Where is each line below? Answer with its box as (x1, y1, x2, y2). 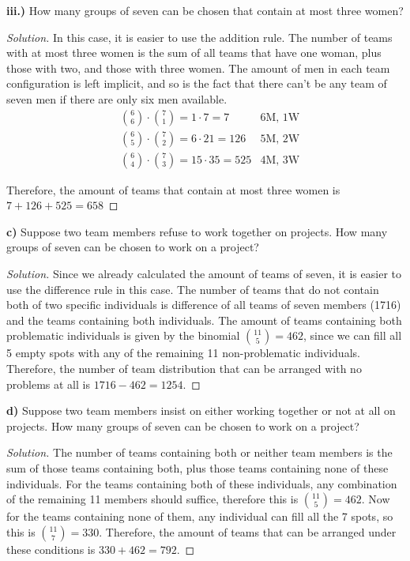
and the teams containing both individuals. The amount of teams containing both (6, 311, 402, 328)
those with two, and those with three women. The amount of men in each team (6, 59, 390, 76)
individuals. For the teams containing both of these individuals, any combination (6, 475, 397, 491)
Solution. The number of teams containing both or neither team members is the (6, 444, 393, 461)
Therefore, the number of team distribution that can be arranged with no (6, 360, 362, 376)
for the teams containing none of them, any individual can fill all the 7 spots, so (6, 508, 393, 525)
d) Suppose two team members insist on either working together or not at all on (6, 402, 396, 419)
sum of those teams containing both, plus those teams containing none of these (6, 459, 389, 476)
